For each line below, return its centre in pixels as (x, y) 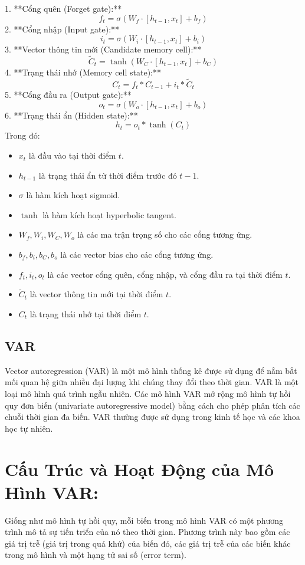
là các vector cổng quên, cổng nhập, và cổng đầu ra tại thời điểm (165, 274)
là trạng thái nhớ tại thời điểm (86, 314)
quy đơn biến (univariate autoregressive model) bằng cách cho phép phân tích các (152, 405)
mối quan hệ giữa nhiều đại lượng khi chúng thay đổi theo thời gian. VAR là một (152, 382)
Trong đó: (22, 135)
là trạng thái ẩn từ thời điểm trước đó (108, 175)
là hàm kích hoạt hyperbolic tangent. (110, 214)
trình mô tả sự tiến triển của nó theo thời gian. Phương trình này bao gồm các (147, 532)
